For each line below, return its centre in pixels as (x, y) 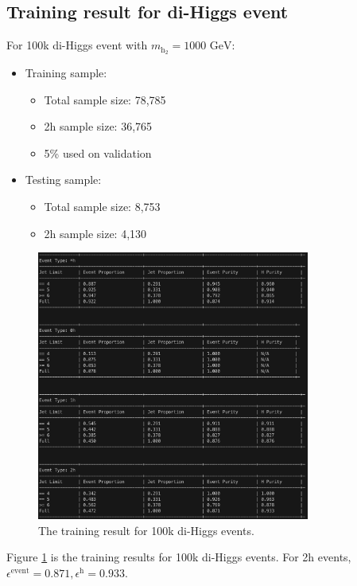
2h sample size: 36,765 (98, 126)
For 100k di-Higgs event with (77, 45)
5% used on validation (98, 152)
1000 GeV (208, 47)
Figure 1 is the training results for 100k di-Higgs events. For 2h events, (179, 557)
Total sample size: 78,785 (105, 99)
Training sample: (66, 73)
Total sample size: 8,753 (102, 207)
